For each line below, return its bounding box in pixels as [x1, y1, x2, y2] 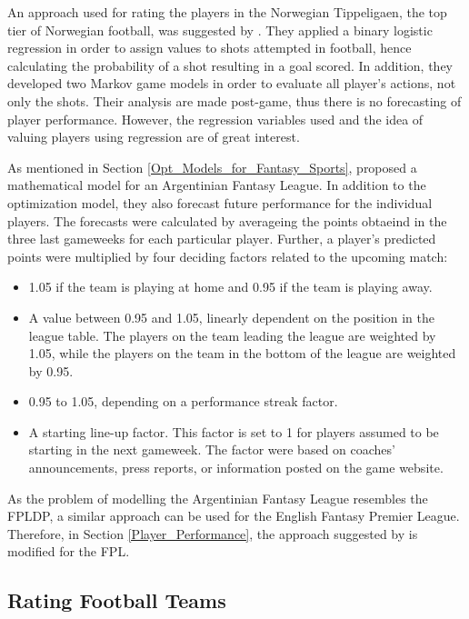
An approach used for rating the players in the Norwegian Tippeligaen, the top [7, 3, 447, 21]
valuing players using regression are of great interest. [7, 127, 300, 146]
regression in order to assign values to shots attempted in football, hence [7, 38, 412, 57]
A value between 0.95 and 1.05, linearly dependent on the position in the [28, 307, 434, 326]
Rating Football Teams [7, 586, 226, 614]
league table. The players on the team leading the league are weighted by [28, 325, 436, 344]
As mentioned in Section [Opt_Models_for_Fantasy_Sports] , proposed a [7, 157, 417, 176]
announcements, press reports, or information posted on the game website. [28, 458, 444, 477]
